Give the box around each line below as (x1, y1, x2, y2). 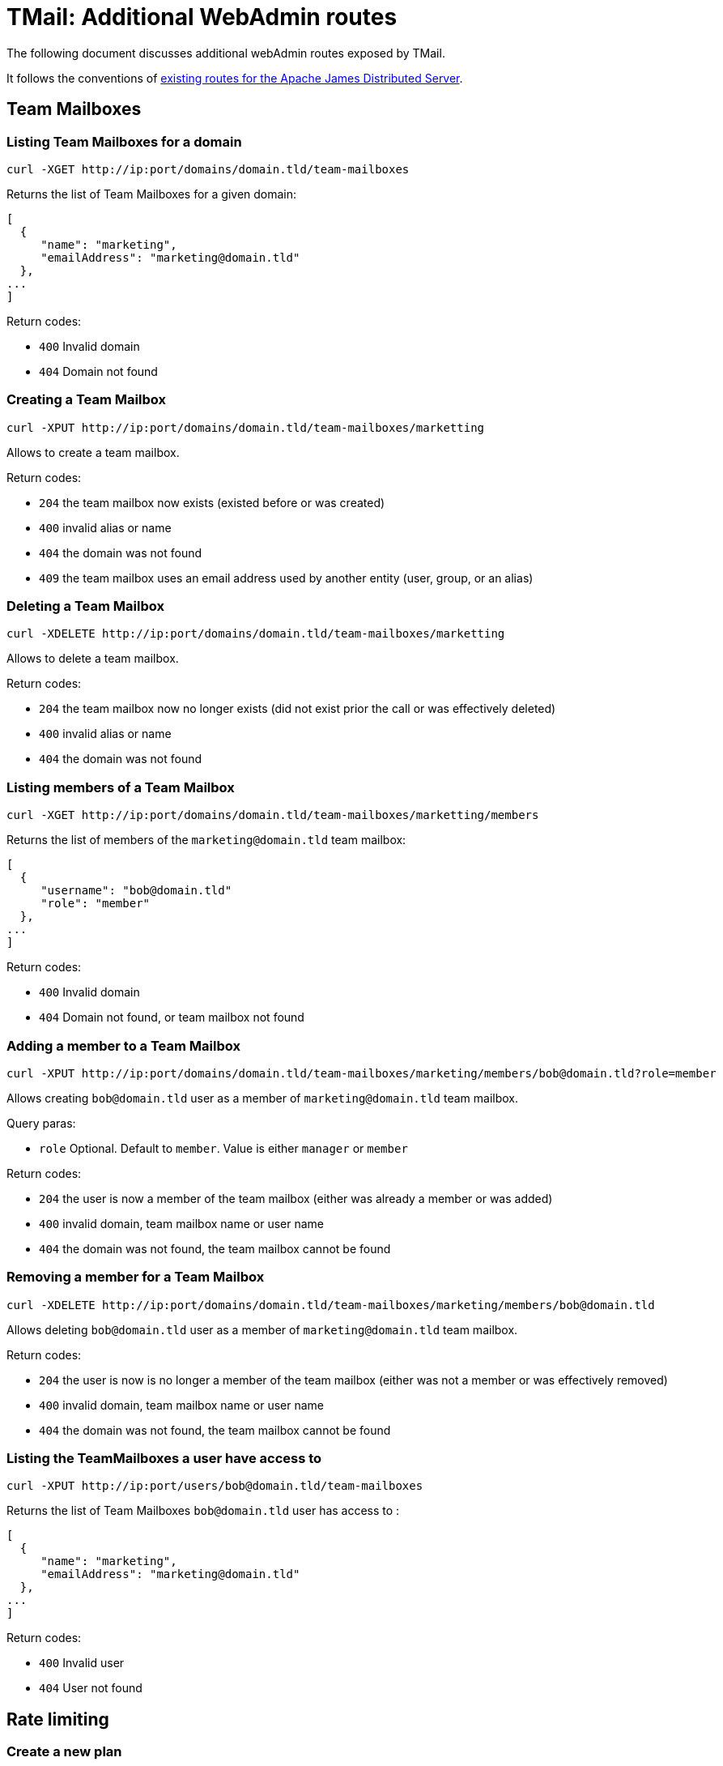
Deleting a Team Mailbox (6, 598, 164, 615)
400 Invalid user (39, 1656, 125, 1670)
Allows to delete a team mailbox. (6, 651, 179, 666)
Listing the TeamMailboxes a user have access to (6, 1450, 322, 1467)
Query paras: (6, 1115, 76, 1130)
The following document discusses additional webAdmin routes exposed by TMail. (6, 45, 445, 60)
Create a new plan (6, 1743, 122, 1760)
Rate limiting (6, 1708, 109, 1730)
